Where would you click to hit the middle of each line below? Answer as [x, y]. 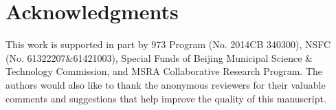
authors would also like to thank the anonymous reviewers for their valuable [166, 84]
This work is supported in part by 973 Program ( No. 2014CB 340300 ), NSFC [168, 44]
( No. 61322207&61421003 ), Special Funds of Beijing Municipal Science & [159, 57]
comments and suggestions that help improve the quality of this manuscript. [166, 98]
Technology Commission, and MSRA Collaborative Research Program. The [164, 71]
